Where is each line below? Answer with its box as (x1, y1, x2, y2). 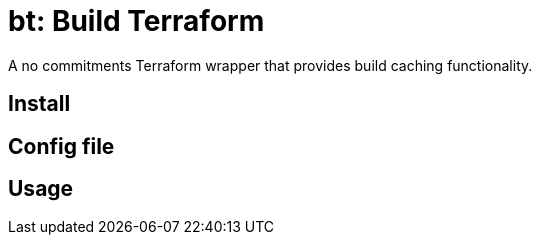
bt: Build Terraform (8, 4, 265, 38)
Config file (8, 133, 115, 159)
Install (8, 91, 71, 117)
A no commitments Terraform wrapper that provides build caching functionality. (8, 56, 533, 74)
